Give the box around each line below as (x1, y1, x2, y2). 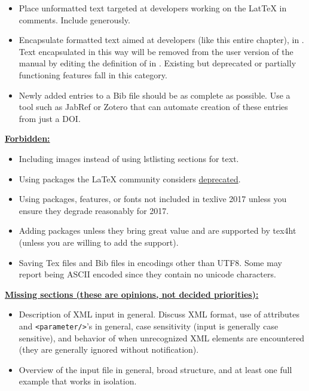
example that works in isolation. (19, 375, 137, 387)
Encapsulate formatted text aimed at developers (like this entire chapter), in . (19, 33, 304, 46)
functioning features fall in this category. (19, 68, 167, 81)
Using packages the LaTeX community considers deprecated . (19, 172, 241, 185)
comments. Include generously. (19, 13, 130, 26)
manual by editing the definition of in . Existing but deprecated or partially (19, 57, 296, 69)
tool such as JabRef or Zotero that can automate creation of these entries (19, 100, 288, 113)
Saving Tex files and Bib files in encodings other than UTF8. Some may (19, 256, 282, 268)
